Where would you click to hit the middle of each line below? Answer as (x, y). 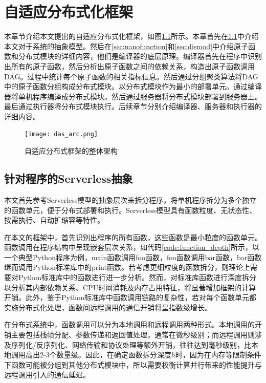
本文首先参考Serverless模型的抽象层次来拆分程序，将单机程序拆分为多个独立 (130, 199)
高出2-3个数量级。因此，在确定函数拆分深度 (98, 355)
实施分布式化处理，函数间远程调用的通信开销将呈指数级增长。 (108, 307)
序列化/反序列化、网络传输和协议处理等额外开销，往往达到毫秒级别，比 (131, 344)
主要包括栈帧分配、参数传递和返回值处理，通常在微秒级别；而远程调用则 (133, 335)
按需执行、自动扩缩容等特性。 (54, 220)
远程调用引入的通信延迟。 (47, 375)
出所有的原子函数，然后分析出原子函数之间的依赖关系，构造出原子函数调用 (129, 66)
